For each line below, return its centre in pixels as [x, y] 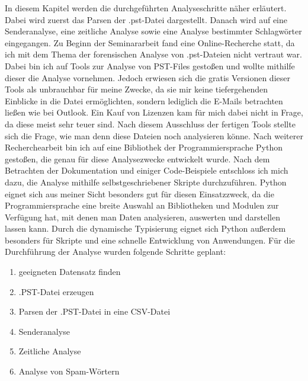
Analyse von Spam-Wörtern [69, 371]
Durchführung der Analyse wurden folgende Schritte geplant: [115, 252]
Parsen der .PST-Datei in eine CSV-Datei [94, 311]
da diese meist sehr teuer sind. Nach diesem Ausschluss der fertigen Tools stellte [150, 124]
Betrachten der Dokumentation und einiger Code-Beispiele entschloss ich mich [147, 170]
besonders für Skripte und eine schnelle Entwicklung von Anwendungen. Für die [150, 240]
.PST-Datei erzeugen [56, 291]
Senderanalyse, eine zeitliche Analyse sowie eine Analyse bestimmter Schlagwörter [153, 31]
